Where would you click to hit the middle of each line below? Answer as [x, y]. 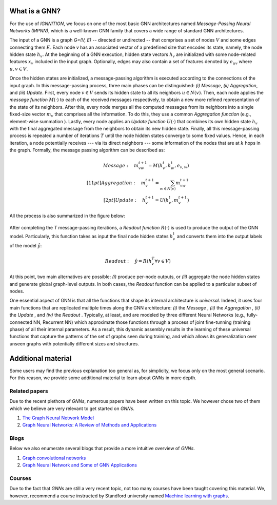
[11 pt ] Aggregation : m [116, 183]
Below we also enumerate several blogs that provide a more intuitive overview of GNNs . [102, 449]
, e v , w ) [182, 166]
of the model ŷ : [26, 245]
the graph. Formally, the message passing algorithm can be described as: [87, 150]
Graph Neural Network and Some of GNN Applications [80, 465]
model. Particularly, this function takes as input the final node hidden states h [91, 236]
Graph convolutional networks [54, 458]
